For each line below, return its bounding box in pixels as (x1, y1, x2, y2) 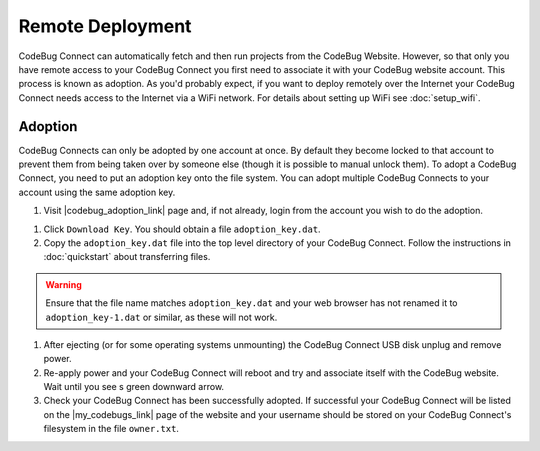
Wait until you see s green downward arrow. (43, 381, 225, 393)
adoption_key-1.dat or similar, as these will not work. (45, 311, 278, 323)
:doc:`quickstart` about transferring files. (43, 251, 211, 263)
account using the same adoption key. (18, 186, 176, 198)
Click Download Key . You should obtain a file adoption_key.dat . (43, 223, 321, 235)
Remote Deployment (18, 15, 192, 37)
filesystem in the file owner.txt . (43, 423, 180, 435)
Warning (45, 278, 82, 290)
